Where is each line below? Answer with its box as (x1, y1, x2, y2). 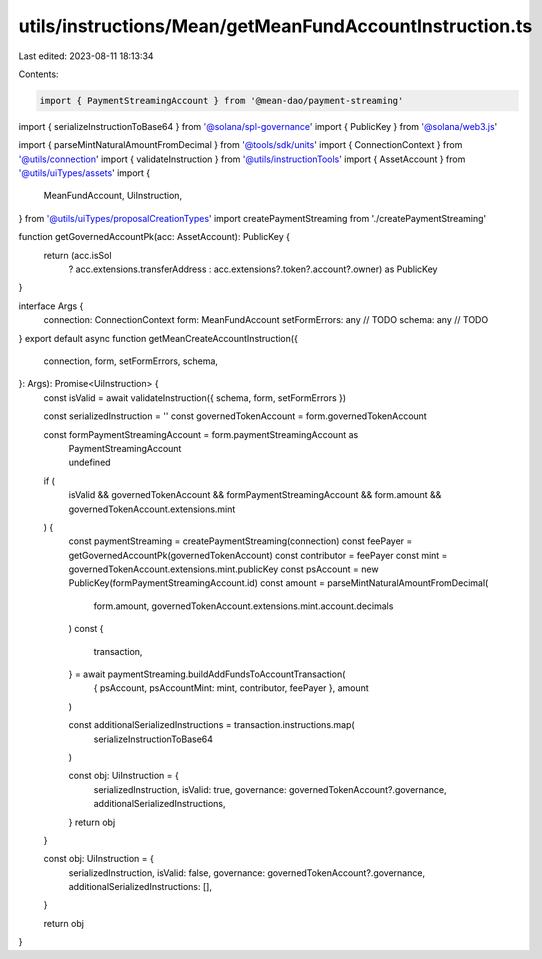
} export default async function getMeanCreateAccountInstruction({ (18, 332, 299, 344)
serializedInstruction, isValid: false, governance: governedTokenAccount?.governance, (68, 866, 425, 879)
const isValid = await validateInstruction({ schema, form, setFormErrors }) (43, 391, 347, 404)
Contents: (18, 68, 59, 80)
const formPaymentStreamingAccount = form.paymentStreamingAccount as (43, 428, 359, 440)
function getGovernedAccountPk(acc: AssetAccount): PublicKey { (18, 231, 290, 243)
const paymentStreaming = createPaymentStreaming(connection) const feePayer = (68, 535, 413, 547)
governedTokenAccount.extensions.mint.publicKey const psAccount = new (68, 563, 379, 575)
